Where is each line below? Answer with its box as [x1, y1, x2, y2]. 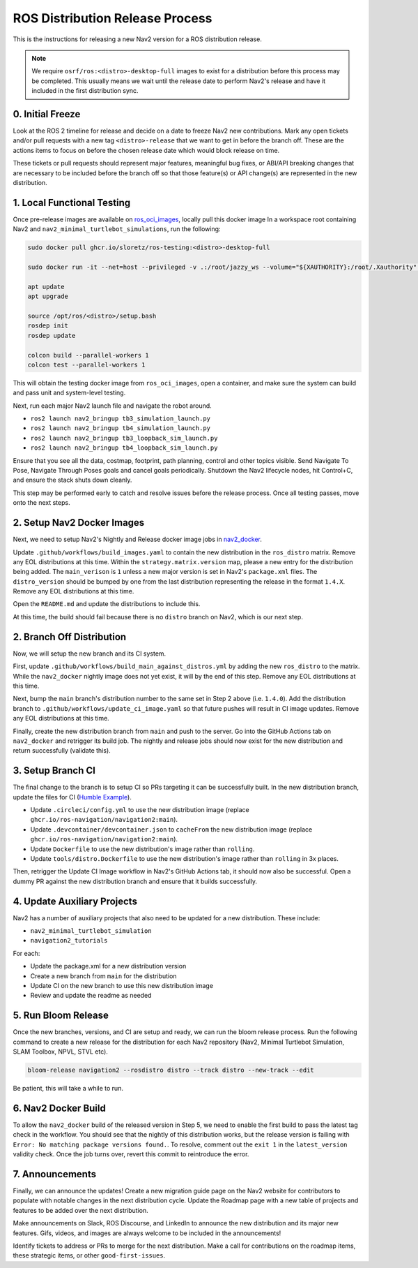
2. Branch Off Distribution [13, 631, 127, 642]
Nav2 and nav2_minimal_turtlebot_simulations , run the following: [13, 225, 221, 233]
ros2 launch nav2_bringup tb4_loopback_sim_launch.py [30, 444, 218, 452]
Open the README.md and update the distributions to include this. [13, 600, 201, 608]
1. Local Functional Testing [13, 196, 131, 209]
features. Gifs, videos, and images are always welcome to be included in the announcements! [13, 1229, 281, 1237]
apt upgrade [27, 293, 69, 300]
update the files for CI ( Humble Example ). [13, 792, 132, 801]
